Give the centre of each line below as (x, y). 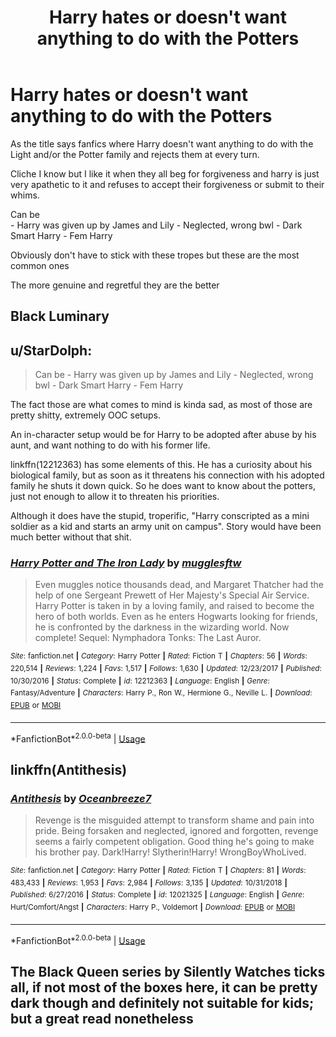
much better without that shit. (71, 537)
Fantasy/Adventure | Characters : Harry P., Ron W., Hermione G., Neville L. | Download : (161, 693)
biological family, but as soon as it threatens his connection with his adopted (167, 475)
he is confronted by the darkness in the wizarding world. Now (162, 627)
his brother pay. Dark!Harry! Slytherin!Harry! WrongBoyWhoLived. (170, 852)
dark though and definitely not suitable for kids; (162, 1002)
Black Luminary (60, 316)
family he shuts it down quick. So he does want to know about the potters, (163, 486)
